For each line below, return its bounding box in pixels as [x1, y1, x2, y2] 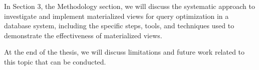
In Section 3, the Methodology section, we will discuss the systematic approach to [4, 1, 255, 11]
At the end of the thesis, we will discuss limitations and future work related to [4, 47, 245, 57]
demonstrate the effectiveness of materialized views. [4, 30, 162, 40]
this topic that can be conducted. [4, 56, 106, 67]
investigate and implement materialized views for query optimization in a [4, 10, 229, 21]
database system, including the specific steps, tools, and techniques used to [4, 20, 234, 31]
